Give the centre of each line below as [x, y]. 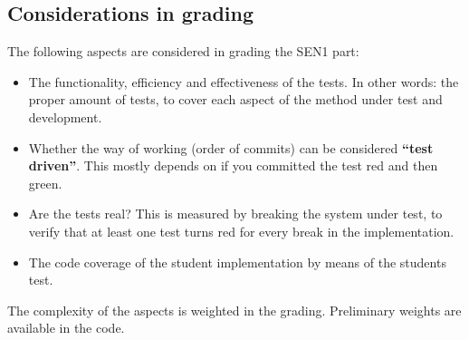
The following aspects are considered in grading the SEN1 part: [183, 51]
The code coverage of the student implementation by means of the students [237, 262]
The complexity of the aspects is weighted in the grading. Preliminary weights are [234, 310]
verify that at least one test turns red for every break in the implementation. [241, 231]
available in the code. [66, 328]
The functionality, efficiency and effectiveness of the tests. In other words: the [244, 81]
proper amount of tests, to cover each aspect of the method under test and [235, 99]
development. [65, 117]
